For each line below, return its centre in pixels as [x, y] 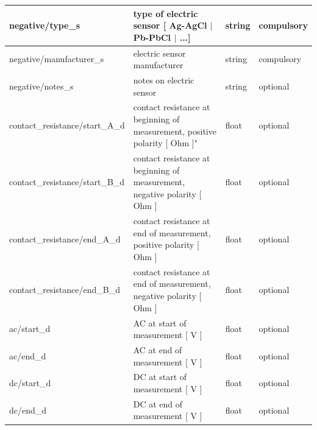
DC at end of [158, 404]
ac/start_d [30, 329]
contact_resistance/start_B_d [67, 182]
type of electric [166, 13]
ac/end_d [28, 355]
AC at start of [160, 322]
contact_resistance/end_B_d [65, 290]
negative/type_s [45, 25]
